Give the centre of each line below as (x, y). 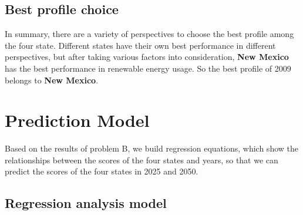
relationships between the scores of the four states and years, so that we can (142, 159)
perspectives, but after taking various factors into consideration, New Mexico (147, 57)
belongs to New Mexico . (52, 80)
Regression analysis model (86, 203)
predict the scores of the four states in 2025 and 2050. (102, 171)
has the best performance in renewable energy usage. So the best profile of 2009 (148, 68)
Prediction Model (77, 120)
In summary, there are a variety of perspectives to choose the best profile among (149, 34)
